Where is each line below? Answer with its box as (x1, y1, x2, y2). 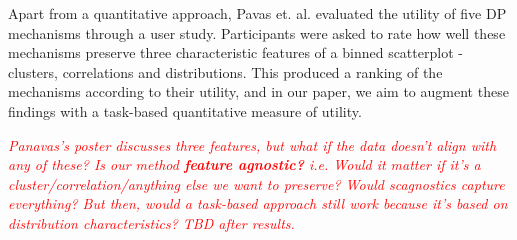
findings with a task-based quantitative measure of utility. (8, 100, 362, 121)
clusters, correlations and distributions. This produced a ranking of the (8, 61, 443, 82)
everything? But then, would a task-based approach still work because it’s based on (8, 193, 508, 214)
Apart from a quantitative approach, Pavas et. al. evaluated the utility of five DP (8, 3, 507, 23)
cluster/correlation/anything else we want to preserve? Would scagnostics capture (8, 173, 505, 194)
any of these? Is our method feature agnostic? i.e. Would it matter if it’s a (8, 154, 481, 175)
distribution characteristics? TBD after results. (8, 212, 295, 233)
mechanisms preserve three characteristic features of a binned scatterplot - (8, 42, 463, 63)
